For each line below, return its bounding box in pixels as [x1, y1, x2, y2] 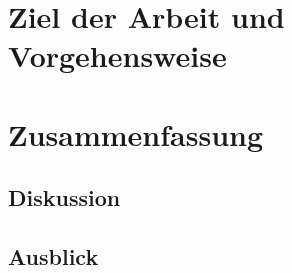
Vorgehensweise [8, 35, 227, 76]
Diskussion [8, 182, 121, 213]
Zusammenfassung [8, 113, 264, 154]
